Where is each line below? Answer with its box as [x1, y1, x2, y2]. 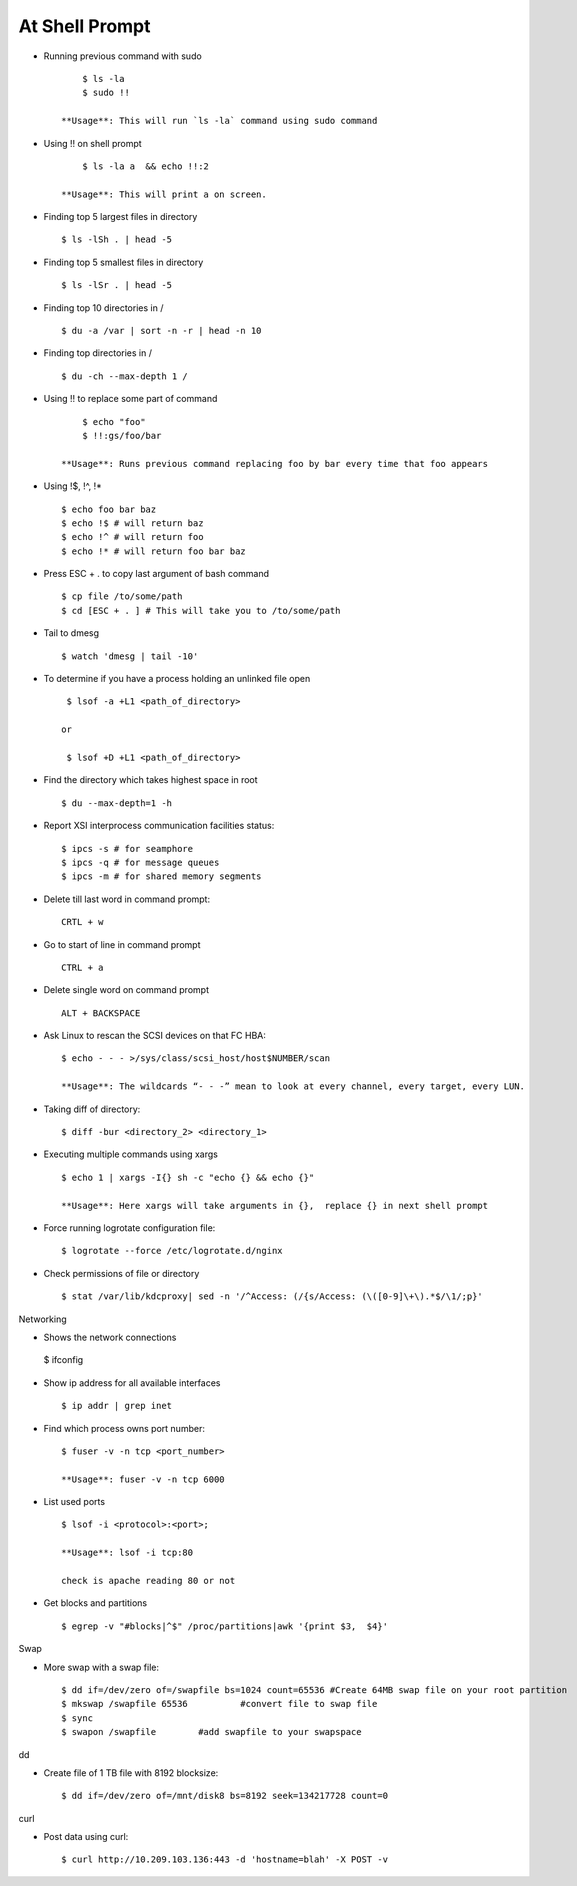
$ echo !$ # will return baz [61, 517, 204, 529]
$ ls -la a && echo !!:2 [81, 160, 210, 172]
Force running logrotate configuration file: [43, 1221, 216, 1234]
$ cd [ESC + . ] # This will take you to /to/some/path [61, 605, 341, 616]
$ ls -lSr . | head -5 [61, 280, 173, 291]
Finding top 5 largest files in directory [43, 211, 198, 223]
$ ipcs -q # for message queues [61, 856, 220, 868]
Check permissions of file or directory [43, 1267, 200, 1279]
